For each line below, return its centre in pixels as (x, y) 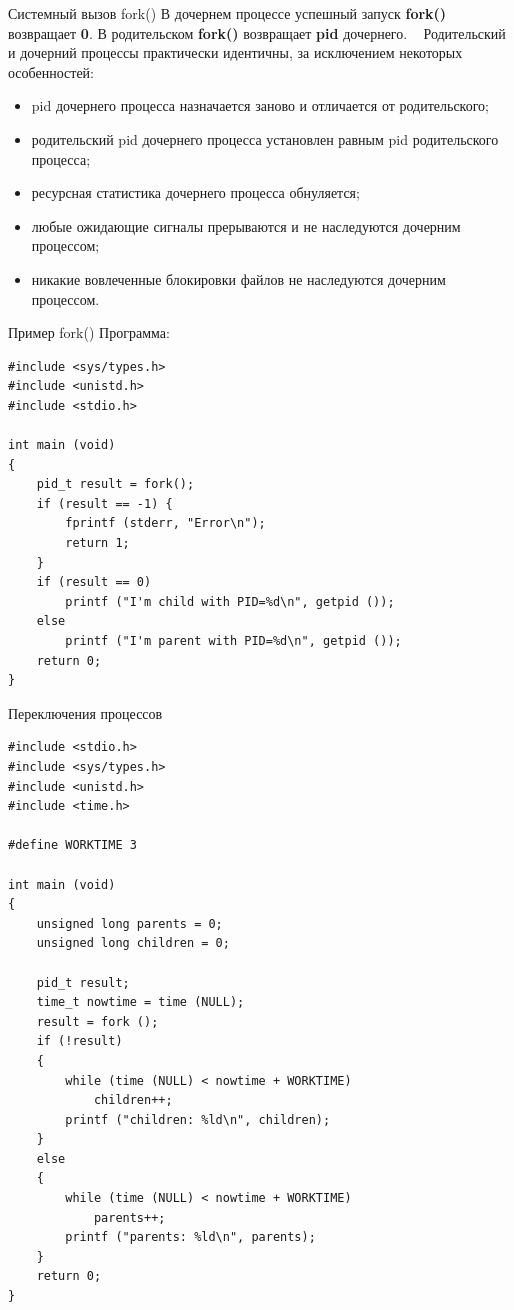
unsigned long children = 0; (133, 943)
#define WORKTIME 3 (72, 845)
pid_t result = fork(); (115, 484)
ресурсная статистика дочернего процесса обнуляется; (195, 192)
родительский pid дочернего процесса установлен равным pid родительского (265, 138)
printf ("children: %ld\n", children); (198, 1119)
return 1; (97, 543)
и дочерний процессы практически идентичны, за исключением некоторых (235, 52)
